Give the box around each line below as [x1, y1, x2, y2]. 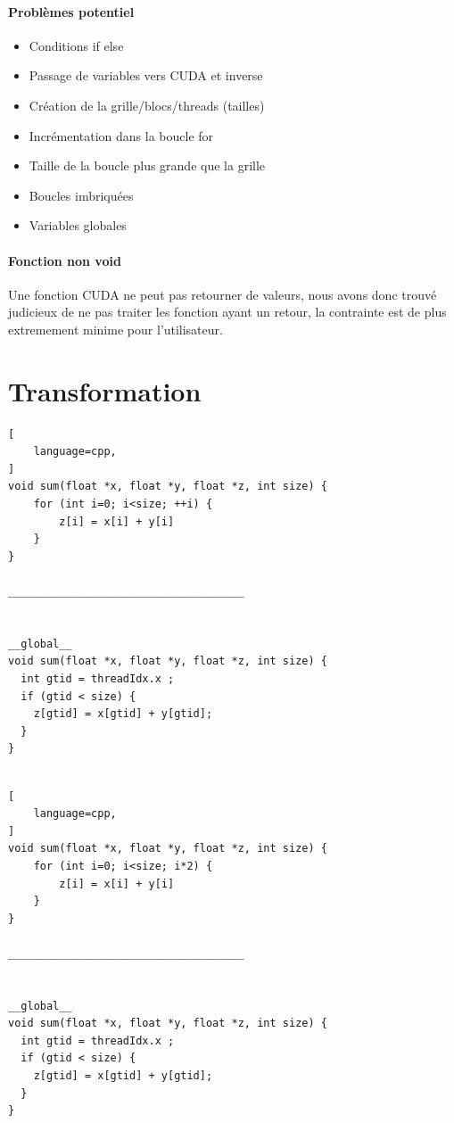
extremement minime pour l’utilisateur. [8, 319, 223, 338]
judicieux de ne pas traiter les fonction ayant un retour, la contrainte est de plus [8, 302, 447, 321]
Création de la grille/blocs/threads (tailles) [29, 95, 265, 114]
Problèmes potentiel [8, 2, 135, 21]
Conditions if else [29, 36, 124, 54]
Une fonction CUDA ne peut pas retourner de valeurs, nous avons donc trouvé [8, 285, 437, 303]
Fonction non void [8, 251, 121, 269]
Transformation [8, 372, 202, 409]
